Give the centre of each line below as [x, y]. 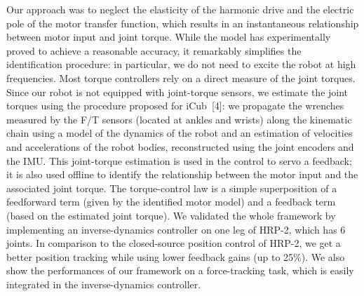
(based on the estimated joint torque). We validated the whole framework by [171, 215]
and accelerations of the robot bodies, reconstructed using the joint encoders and [180, 146]
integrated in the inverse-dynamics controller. [104, 284]
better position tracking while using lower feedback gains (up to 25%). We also [176, 256]
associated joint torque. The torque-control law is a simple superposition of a [172, 188]
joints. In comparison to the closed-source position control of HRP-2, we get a [174, 243]
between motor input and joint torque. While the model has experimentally [169, 37]
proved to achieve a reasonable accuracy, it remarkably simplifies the [154, 50]
